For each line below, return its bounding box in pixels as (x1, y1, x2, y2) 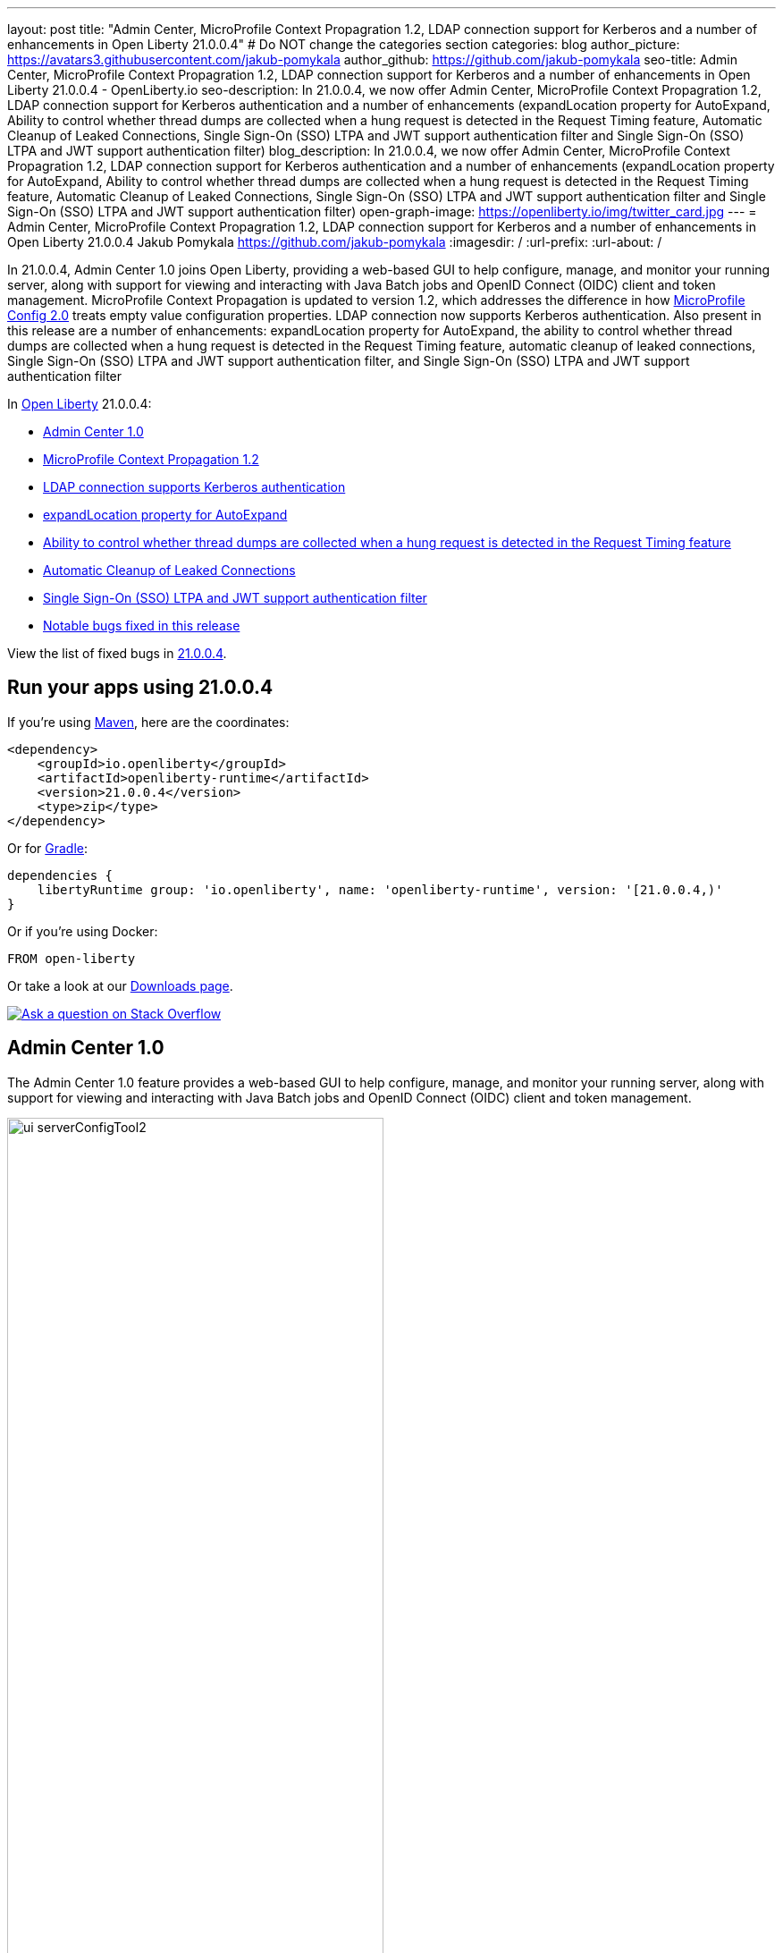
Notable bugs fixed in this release (43, 618, 240, 633)
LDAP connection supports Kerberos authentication (43, 479, 346, 495)
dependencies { (7, 867, 114, 883)
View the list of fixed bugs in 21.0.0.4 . (7, 646, 227, 661)
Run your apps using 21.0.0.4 (7, 676, 274, 699)
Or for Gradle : (7, 840, 88, 856)
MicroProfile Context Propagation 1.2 (43, 452, 259, 467)
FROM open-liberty (7, 951, 136, 966)
